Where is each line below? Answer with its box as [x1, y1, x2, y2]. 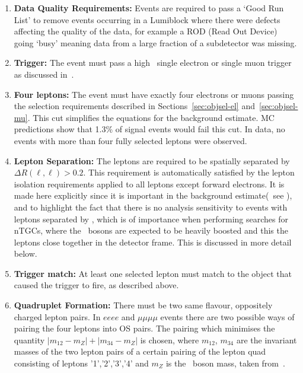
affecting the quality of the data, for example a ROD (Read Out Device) [14, 25, 278, 37]
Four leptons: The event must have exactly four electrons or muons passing [14, 88, 294, 100]
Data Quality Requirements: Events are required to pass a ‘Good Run [14, 2, 284, 14]
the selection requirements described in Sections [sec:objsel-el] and [14, 100, 255, 112]
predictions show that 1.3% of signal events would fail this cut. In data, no [14, 123, 285, 135]
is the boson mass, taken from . [165, 357, 285, 369]
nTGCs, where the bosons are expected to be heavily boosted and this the [14, 224, 288, 237]
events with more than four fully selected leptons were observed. [14, 134, 247, 146]
